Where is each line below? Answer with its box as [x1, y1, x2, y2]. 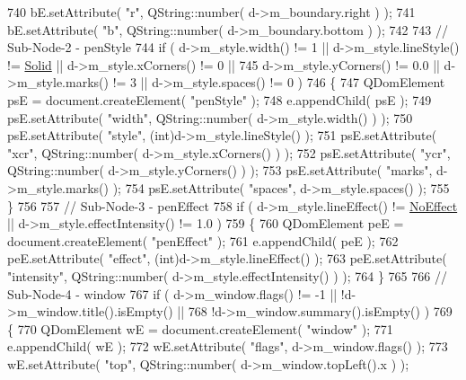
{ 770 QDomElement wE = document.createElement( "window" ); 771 [7, 319, 393, 338]
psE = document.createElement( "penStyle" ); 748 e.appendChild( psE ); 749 [7, 90, 432, 109]
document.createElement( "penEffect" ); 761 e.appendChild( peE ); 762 [7, 231, 399, 250]
